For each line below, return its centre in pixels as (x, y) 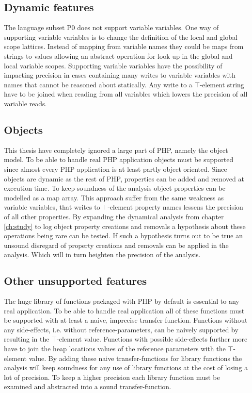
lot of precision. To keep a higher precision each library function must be (112, 377)
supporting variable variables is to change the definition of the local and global (121, 37)
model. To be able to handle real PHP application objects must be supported (119, 159)
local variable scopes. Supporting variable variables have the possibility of (113, 65)
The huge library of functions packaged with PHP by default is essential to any (122, 301)
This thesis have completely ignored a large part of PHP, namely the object (116, 150)
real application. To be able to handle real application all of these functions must (124, 310)
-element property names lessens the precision (175, 207)
